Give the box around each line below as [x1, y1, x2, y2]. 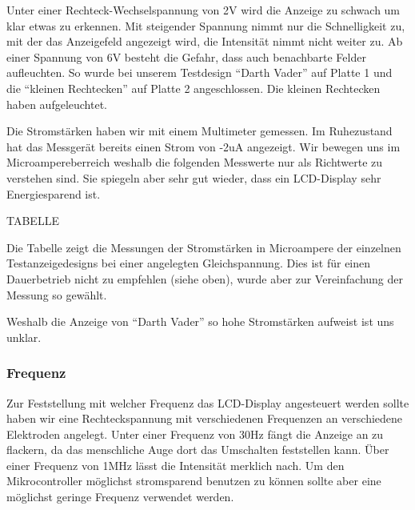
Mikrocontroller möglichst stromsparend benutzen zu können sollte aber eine [6, 472, 381, 489]
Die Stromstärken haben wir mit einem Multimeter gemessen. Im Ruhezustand [6, 122, 393, 139]
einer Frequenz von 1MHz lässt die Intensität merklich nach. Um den [6, 456, 345, 473]
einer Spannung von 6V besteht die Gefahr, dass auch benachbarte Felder [6, 48, 366, 65]
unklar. [6, 328, 42, 345]
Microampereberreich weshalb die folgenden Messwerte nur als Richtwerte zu [6, 154, 383, 171]
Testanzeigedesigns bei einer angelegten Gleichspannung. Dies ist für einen [6, 255, 371, 271]
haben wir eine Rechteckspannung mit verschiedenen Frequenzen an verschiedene [6, 410, 403, 427]
